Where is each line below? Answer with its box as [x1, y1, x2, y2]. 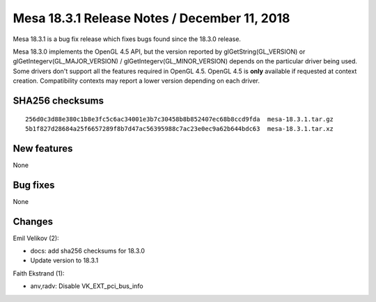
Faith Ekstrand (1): [13, 269, 65, 278]
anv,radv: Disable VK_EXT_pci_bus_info [30, 282, 143, 290]
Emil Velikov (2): [13, 234, 59, 242]
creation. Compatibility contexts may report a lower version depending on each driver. [13, 77, 260, 85]
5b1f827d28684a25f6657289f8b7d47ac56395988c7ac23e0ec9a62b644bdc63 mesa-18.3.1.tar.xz [25, 125, 334, 132]
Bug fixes [13, 179, 55, 191]
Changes [13, 216, 54, 228]
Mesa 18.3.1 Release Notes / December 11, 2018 [13, 10, 290, 26]
